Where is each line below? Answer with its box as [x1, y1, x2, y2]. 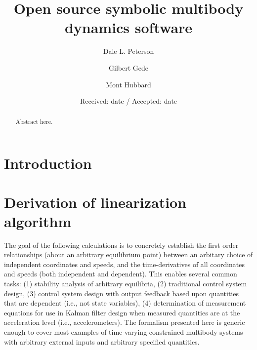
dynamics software [64, 17, 193, 38]
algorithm [4, 211, 72, 231]
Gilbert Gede [109, 62, 148, 73]
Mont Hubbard [106, 79, 151, 89]
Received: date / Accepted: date [80, 96, 177, 106]
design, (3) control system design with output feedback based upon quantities [4, 288, 239, 298]
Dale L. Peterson [103, 46, 154, 56]
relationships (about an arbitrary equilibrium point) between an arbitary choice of [4, 249, 253, 260]
